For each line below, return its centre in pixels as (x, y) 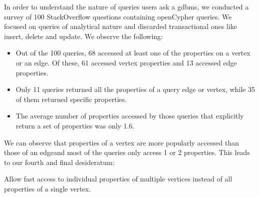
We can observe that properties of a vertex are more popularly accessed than (122, 142)
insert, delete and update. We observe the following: (83, 36)
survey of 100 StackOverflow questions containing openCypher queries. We (118, 16)
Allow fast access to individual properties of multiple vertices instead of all (118, 179)
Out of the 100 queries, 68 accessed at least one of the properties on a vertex (133, 53)
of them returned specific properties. (71, 99)
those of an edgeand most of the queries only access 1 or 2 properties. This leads (127, 152)
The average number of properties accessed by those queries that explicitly (130, 116)
